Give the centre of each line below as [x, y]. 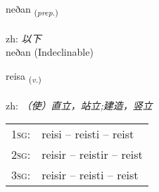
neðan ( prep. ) [32, 10]
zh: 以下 [24, 38]
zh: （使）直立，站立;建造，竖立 [79, 105]
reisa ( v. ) [24, 76]
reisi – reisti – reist [88, 134]
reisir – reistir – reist [92, 155]
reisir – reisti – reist [90, 175]
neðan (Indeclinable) [50, 52]
